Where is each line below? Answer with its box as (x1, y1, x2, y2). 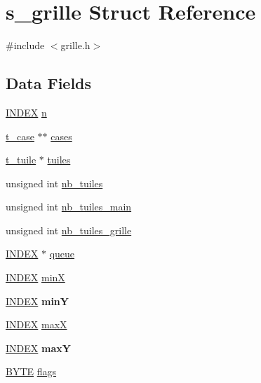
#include (6, 38, 45, 53)
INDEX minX (6, 270, 65, 285)
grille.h (60, 38, 91, 53)
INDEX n (6, 105, 47, 119)
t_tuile (6, 152, 36, 167)
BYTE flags (6, 364, 57, 379)
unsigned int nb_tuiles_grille (6, 222, 132, 237)
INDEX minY (6, 293, 69, 308)
